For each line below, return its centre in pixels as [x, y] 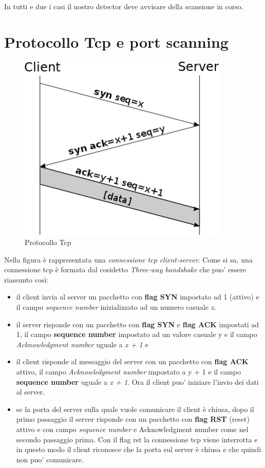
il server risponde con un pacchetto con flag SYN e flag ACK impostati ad [138, 324]
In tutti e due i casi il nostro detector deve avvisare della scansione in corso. [124, 6]
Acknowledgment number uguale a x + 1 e [82, 344]
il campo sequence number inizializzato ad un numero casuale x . [116, 307]
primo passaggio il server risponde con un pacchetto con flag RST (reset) [133, 419]
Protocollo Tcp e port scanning [116, 41]
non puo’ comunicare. [50, 459]
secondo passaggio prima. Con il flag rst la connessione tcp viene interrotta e [137, 439]
